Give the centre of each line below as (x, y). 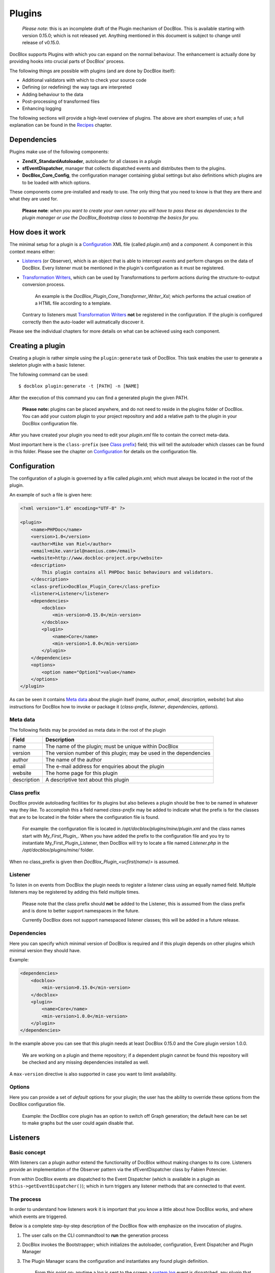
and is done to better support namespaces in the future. (81, 911)
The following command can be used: (49, 374)
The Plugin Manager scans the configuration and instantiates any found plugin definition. (115, 1261)
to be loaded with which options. (57, 182)
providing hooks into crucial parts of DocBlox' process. (67, 62)
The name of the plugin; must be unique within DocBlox (112, 746)
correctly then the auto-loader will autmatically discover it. (83, 322)
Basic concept (28, 1152)
